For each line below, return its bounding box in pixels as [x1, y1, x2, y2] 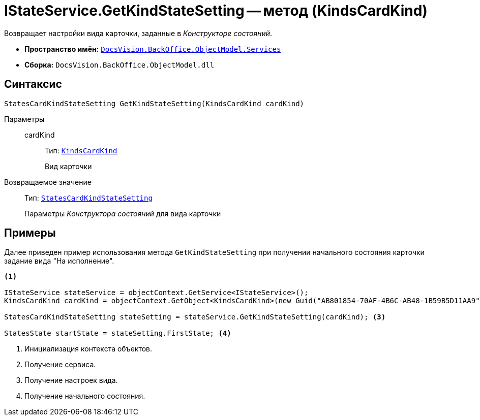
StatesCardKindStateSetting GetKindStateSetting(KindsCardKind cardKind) [4, 99, 305, 108]
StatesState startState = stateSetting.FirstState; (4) [4, 329, 231, 338]
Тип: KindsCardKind [45, 146, 117, 155]
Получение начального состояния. [24, 392, 145, 401]
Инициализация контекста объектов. [24, 344, 153, 353]
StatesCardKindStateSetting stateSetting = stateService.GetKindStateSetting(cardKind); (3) [4, 313, 386, 321]
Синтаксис [4, 78, 62, 91]
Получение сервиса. [24, 360, 96, 369]
